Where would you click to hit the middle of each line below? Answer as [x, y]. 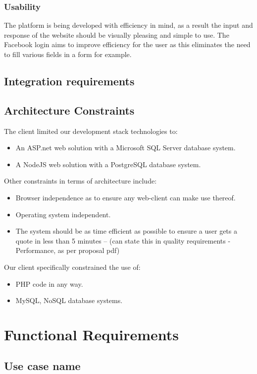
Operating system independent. [63, 214]
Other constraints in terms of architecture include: [80, 181]
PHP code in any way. [49, 283]
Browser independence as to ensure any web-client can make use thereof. [126, 197]
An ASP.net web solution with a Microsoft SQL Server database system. [126, 148]
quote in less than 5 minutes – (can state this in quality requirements [121, 240]
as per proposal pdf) [89, 250]
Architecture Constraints [69, 110]
